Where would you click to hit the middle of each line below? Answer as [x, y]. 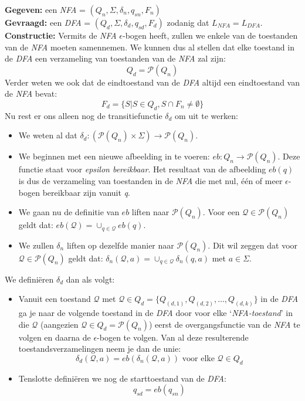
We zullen [36, 245]
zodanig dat [188, 22]
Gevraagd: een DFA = [48, 22]
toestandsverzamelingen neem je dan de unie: [100, 349]
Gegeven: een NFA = [45, 9]
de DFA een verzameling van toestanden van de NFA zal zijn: [115, 58]
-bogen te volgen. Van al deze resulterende [173, 337]
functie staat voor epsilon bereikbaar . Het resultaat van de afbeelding [142, 169]
